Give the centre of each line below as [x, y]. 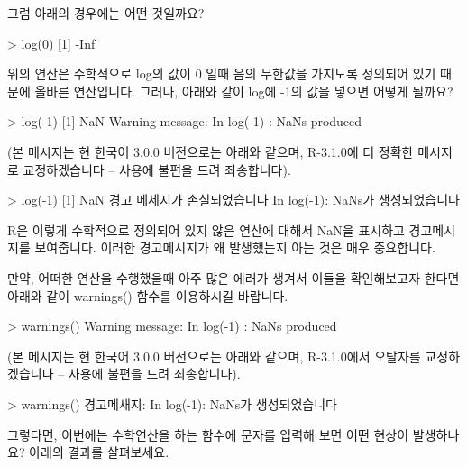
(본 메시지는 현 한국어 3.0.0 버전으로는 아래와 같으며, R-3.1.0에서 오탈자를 [214, 356]
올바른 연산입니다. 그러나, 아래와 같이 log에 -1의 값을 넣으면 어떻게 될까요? [244, 91]
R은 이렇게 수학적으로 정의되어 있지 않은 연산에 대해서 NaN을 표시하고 [206, 229]
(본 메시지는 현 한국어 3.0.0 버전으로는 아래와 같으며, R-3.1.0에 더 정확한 [211, 151]
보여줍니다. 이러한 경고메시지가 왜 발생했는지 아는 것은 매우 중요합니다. [235, 247]
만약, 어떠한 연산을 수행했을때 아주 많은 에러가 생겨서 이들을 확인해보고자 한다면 [233, 277]
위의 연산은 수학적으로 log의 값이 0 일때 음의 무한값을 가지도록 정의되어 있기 [222, 73]
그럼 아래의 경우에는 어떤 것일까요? [106, 13]
